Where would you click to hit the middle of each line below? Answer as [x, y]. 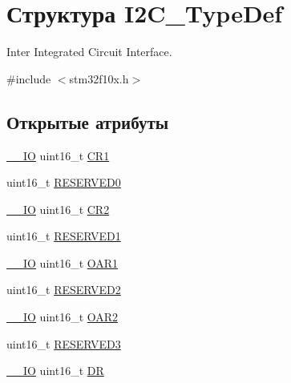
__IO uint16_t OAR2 [63, 317]
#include [29, 78]
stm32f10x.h [99, 78]
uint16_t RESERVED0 [64, 182]
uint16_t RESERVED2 [64, 290]
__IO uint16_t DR [55, 371]
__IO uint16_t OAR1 [63, 262]
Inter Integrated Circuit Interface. [89, 52]
